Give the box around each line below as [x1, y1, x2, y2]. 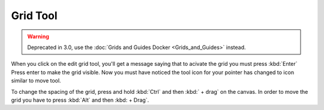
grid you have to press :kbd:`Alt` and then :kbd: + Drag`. [11, 96, 149, 103]
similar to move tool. [11, 77, 61, 84]
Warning [27, 33, 49, 40]
